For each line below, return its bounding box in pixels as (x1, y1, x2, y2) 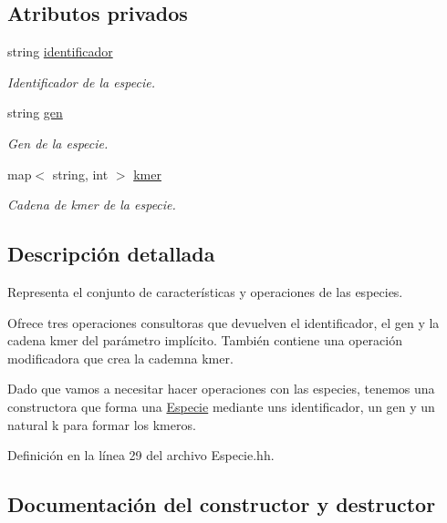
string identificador (7, 42, 113, 61)
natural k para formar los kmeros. (7, 415, 196, 434)
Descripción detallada (7, 240, 215, 268)
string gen (7, 103, 63, 122)
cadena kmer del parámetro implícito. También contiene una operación (7, 331, 402, 350)
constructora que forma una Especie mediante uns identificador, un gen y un (7, 396, 435, 415)
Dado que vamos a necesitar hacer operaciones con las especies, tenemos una (7, 379, 435, 398)
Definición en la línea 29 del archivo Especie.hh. (7, 446, 275, 465)
